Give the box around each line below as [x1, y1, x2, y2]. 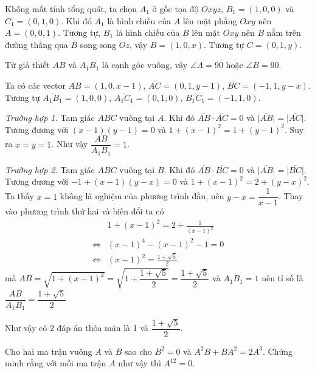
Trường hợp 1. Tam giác [5, 111, 95, 124]
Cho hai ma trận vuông [5, 344, 92, 357]
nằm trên [266, 26, 301, 39]
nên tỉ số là [261, 272, 303, 284]
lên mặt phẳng [182, 14, 237, 27]
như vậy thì [118, 357, 161, 369]
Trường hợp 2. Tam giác [5, 163, 95, 176]
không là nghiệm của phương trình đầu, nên [60, 190, 224, 202]
